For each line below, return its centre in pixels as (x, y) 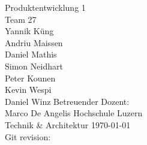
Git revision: (28, 136)
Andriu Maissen (34, 42)
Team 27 (21, 19)
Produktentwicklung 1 (45, 7)
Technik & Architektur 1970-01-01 (68, 124)
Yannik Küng (29, 31)
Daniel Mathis (31, 54)
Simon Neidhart (34, 66)
